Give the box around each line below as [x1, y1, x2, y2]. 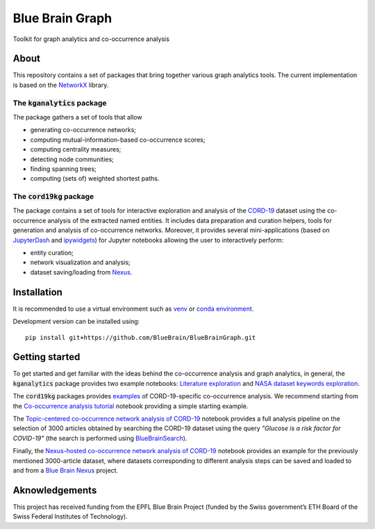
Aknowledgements [12, 484, 97, 496]
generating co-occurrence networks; [30, 126, 137, 134]
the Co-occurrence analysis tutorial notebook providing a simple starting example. [12, 402, 249, 410]
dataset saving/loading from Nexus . [30, 268, 133, 276]
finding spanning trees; [30, 164, 97, 173]
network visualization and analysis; [30, 258, 131, 267]
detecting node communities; [30, 155, 115, 163]
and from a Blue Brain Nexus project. [12, 466, 118, 474]
